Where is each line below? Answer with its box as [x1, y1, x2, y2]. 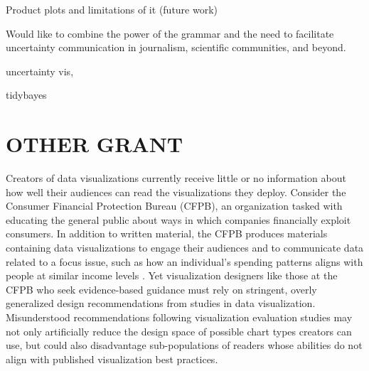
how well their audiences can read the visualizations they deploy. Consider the [6, 184, 346, 199]
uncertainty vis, [6, 63, 74, 78]
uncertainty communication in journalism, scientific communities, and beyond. [6, 40, 346, 55]
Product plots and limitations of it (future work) [6, 2, 218, 16]
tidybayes [6, 87, 47, 102]
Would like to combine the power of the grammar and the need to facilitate [6, 26, 334, 41]
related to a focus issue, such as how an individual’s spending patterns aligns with [6, 254, 363, 269]
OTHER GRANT [6, 129, 183, 158]
